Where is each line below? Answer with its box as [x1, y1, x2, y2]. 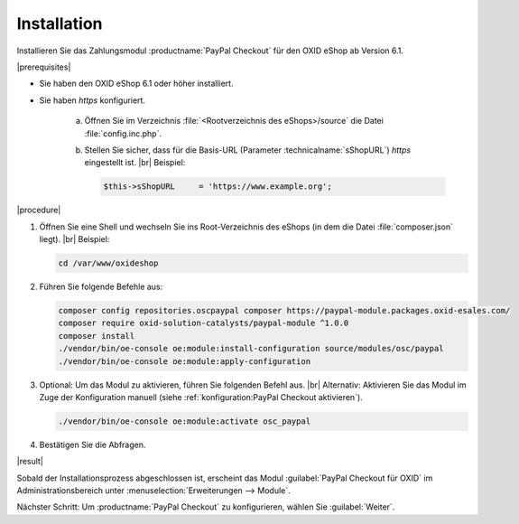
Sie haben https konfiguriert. [39, 95, 146, 106]
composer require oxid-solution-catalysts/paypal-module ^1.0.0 [58, 318, 349, 329]
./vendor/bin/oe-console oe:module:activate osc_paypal [58, 416, 311, 426]
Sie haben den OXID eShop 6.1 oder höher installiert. [39, 78, 234, 89]
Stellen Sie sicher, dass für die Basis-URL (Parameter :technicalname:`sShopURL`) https [84, 145, 411, 155]
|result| [16, 456, 44, 467]
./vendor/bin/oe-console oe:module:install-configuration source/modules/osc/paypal [58, 343, 444, 354]
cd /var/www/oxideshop [58, 258, 159, 268]
